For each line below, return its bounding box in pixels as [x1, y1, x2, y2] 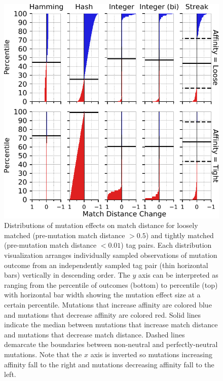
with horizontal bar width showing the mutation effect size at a [4, 289, 201, 300]
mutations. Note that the [4, 349, 82, 359]
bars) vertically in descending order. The [4, 270, 130, 280]
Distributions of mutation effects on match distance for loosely [4, 220, 198, 231]
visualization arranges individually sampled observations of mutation [4, 250, 217, 260]
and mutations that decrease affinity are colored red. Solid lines [4, 309, 201, 320]
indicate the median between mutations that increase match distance [4, 319, 218, 330]
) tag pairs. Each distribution [121, 240, 212, 250]
